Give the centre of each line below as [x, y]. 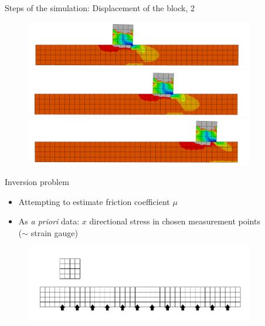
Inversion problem [37, 182]
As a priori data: [49, 221]
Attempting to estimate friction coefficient [94, 201]
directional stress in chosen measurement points [175, 221]
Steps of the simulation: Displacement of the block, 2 [100, 8]
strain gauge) [54, 232]
